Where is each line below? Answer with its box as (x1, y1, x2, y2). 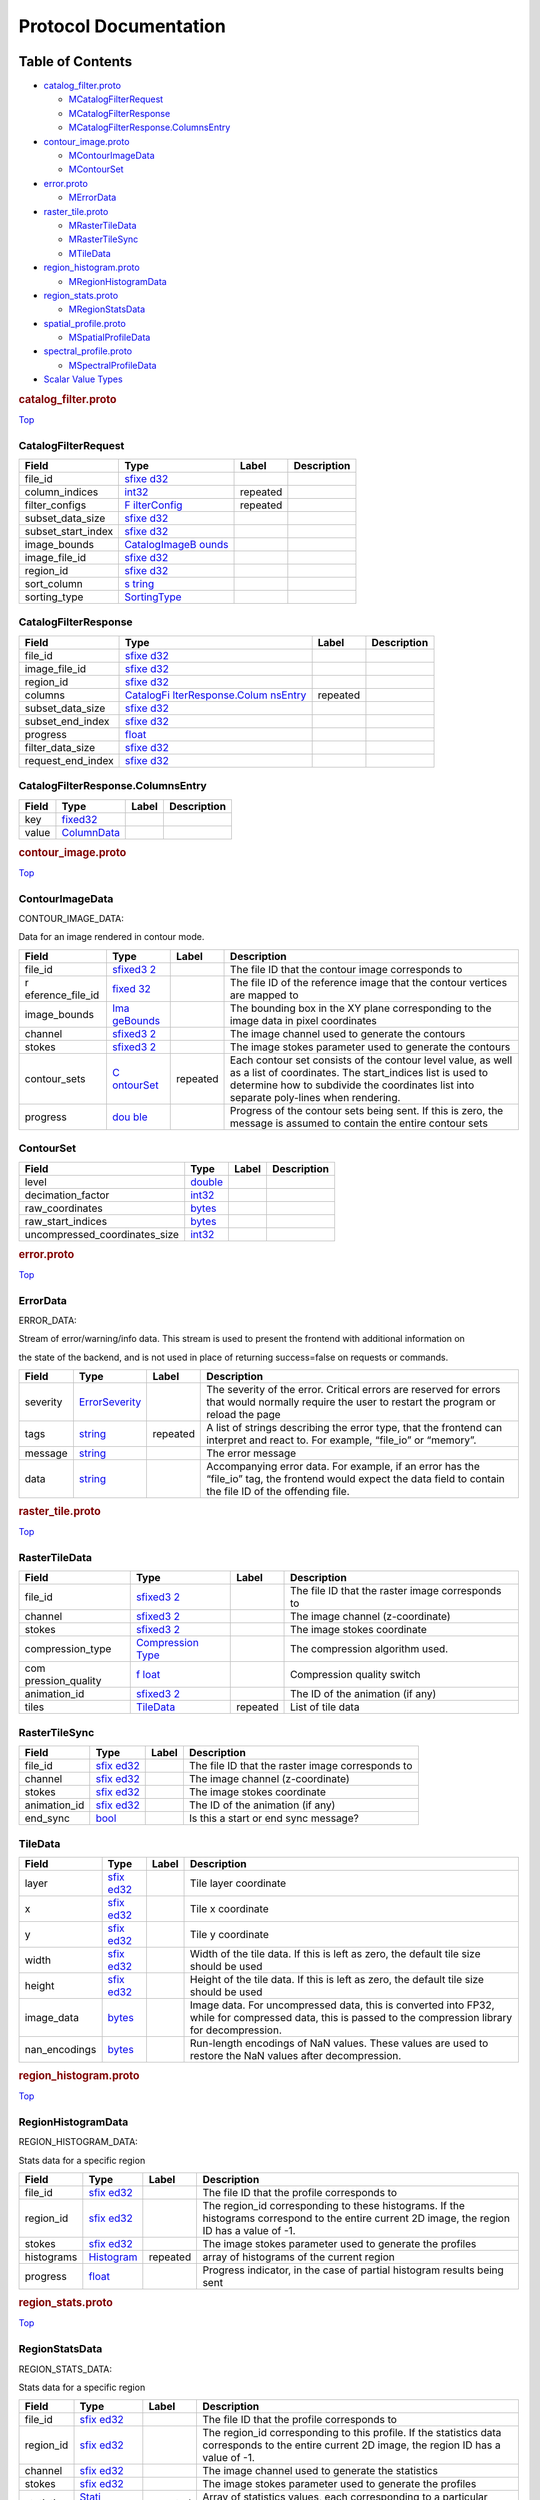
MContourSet (68, 163, 124, 175)
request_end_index (24, 753, 114, 767)
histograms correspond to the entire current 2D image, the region (202, 2211, 510, 2225)
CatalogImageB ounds (124, 538, 229, 552)
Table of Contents (18, 53, 133, 70)
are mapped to (230, 988, 299, 1002)
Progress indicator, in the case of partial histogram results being (202, 2263, 504, 2277)
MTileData (68, 247, 112, 259)
